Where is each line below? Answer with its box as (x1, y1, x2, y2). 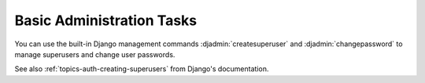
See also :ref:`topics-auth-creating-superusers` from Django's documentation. (14, 64, 269, 74)
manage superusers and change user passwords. (14, 49, 176, 59)
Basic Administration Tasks (14, 12, 198, 29)
